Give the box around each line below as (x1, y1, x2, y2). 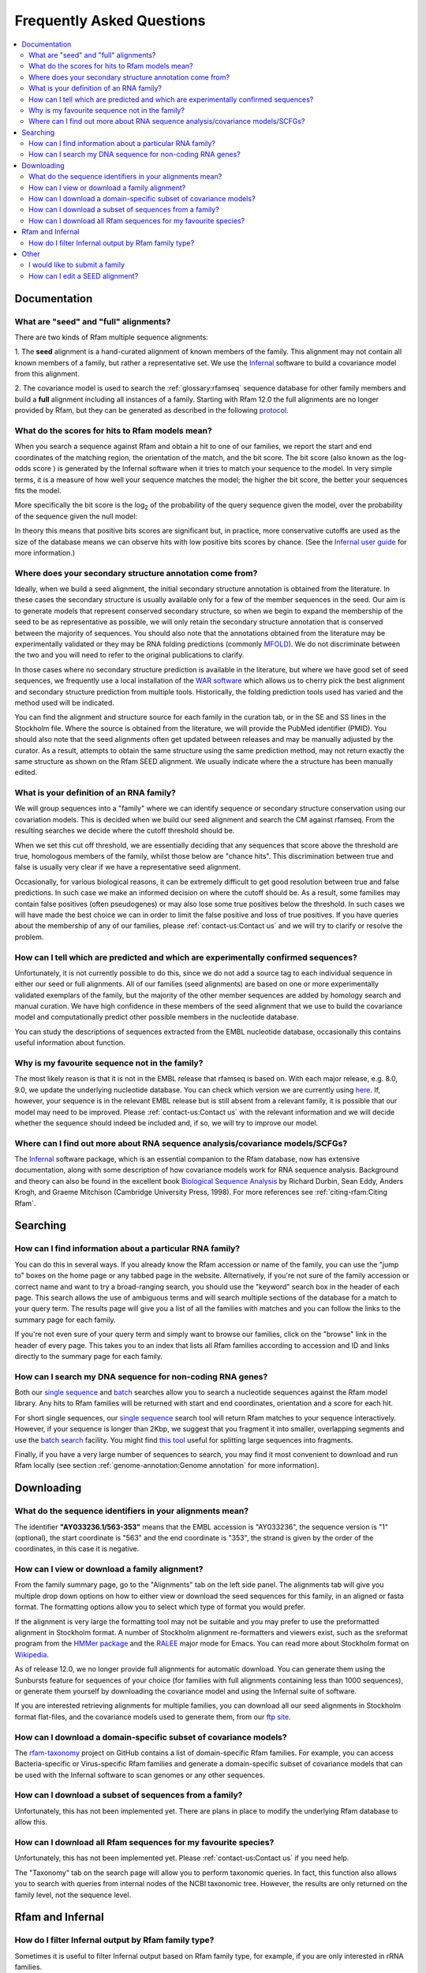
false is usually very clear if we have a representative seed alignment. (14, 863, 241, 872)
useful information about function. (14, 1038, 125, 1047)
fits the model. (14, 485, 62, 495)
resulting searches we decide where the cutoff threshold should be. (14, 826, 235, 836)
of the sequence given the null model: (14, 511, 138, 521)
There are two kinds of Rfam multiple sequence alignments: (14, 332, 208, 342)
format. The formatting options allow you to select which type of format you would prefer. (14, 1602, 306, 1612)
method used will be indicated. (14, 698, 114, 707)
